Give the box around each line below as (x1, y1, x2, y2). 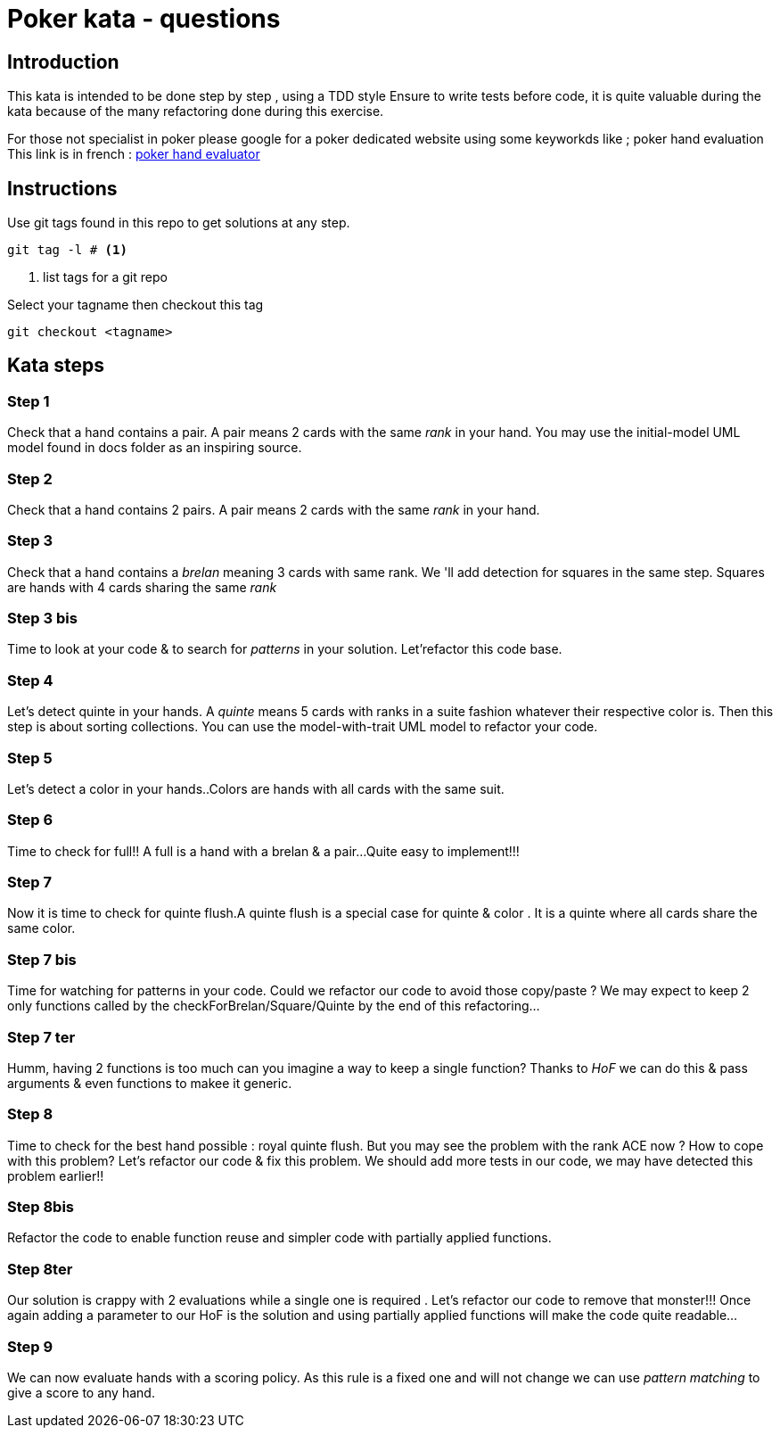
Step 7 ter (7, 1027, 76, 1046)
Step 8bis (7, 1198, 75, 1216)
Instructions (7, 177, 118, 200)
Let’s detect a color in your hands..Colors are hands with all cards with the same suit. (7, 780, 505, 796)
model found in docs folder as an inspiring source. (7, 440, 302, 456)
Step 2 (7, 469, 53, 488)
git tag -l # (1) (7, 243, 127, 258)
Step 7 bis (7, 950, 77, 969)
